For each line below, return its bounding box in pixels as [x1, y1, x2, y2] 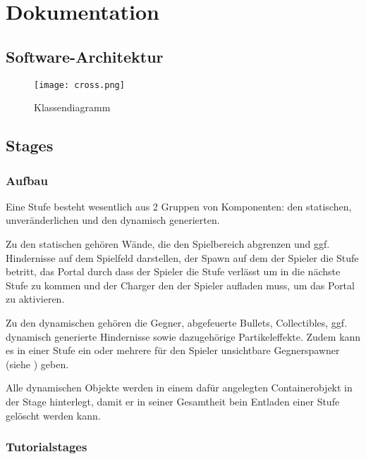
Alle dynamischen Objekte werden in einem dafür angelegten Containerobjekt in [6, 380, 353, 395]
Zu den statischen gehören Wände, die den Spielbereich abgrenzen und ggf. [6, 237, 330, 251]
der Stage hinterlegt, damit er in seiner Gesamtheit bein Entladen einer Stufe [6, 394, 340, 408]
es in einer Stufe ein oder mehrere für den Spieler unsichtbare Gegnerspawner [6, 343, 340, 358]
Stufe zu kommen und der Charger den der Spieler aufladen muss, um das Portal [6, 277, 355, 292]
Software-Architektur [6, 45, 164, 67]
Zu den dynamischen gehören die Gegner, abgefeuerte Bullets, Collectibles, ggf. [6, 315, 348, 329]
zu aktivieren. [6, 291, 65, 306]
